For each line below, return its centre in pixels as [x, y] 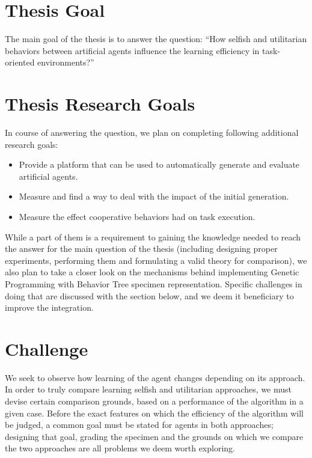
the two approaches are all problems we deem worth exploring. [120, 448]
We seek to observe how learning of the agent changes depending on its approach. [155, 377]
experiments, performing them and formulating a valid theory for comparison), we [156, 260]
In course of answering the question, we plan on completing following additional [152, 133]
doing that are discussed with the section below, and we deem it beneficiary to [149, 295]
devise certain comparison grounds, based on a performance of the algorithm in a [154, 401]
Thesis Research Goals [100, 104]
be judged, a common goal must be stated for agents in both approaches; [139, 425]
